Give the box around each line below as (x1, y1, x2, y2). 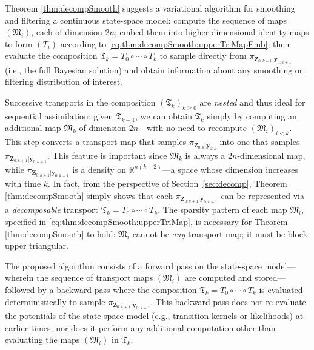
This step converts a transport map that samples (5, 135, 187, 148)
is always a (185, 149, 225, 161)
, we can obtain (135, 109, 192, 122)
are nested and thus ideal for (199, 95, 306, 108)
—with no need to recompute (138, 121, 247, 134)
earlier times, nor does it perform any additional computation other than (5, 321, 276, 334)
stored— (254, 271, 286, 284)
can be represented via (221, 189, 304, 201)
